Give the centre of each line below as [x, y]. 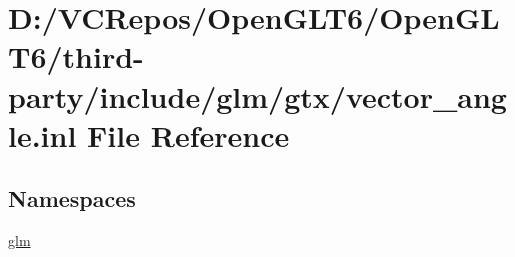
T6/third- [76, 56]
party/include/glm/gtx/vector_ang [257, 95]
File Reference [188, 134]
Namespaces [72, 198]
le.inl [42, 134]
